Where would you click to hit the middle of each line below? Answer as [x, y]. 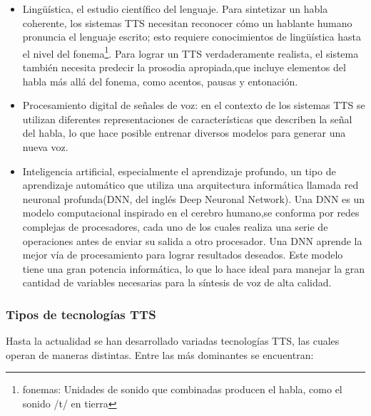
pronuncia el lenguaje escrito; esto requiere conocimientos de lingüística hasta [192, 37]
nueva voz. [45, 147]
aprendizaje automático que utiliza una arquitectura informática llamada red [190, 185]
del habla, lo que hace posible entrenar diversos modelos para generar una [184, 133]
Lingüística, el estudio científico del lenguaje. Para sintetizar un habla [175, 9]
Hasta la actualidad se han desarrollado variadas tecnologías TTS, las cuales [173, 341]
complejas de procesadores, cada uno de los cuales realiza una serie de [175, 226]
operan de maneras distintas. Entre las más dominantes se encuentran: [160, 354]
